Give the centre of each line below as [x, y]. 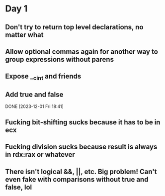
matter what [24, 35]
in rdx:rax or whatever [40, 155]
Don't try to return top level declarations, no [74, 27]
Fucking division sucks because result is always [81, 147]
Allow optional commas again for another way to [82, 51]
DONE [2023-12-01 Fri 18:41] [34, 106]
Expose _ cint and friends [43, 77]
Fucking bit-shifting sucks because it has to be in [83, 122]
